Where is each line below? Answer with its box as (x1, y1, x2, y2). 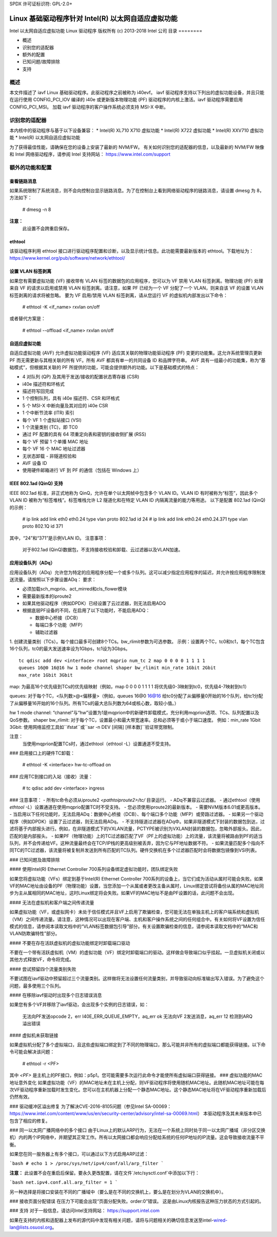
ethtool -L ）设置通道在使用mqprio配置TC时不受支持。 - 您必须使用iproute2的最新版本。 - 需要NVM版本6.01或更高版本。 (9, 804, 264, 810)
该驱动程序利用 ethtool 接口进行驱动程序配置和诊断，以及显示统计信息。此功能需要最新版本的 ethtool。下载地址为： (9, 248, 254, 254)
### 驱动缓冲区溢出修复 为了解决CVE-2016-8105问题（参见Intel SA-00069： (9, 1103, 172, 1109)
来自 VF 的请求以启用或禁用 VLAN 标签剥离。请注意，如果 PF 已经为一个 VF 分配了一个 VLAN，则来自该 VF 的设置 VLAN (9, 285, 264, 291)
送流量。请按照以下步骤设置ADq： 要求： (9, 576, 97, 582)
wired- (213, 1217, 228, 1223)
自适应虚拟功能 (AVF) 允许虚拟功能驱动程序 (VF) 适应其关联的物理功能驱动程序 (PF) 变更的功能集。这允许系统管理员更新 (9, 350, 263, 356)
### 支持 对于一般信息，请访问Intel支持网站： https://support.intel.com (9, 1208, 160, 1214)
